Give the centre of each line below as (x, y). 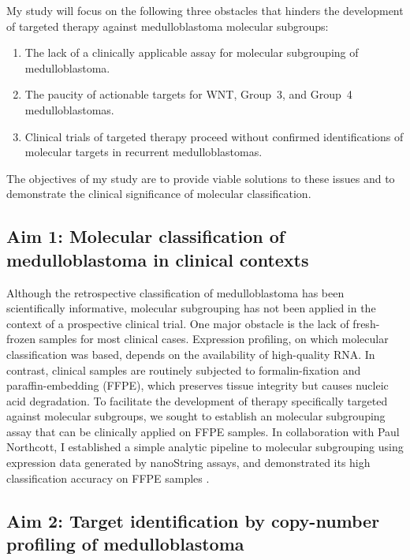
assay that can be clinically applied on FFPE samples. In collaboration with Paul (203, 431)
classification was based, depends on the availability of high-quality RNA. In (191, 354)
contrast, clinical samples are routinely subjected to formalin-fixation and (184, 370)
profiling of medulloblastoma (125, 544)
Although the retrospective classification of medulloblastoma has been (175, 292)
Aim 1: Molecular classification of (146, 236)
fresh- (366, 323)
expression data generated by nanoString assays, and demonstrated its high (188, 463)
